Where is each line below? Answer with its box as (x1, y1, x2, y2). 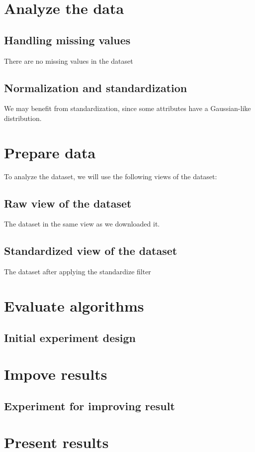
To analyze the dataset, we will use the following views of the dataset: (4, 171, 217, 181)
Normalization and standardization (4, 80, 187, 95)
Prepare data (4, 142, 96, 162)
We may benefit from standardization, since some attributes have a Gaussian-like (4, 103, 251, 113)
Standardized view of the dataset (4, 243, 177, 258)
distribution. (4, 113, 42, 123)
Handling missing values (4, 32, 131, 47)
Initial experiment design (4, 330, 136, 345)
